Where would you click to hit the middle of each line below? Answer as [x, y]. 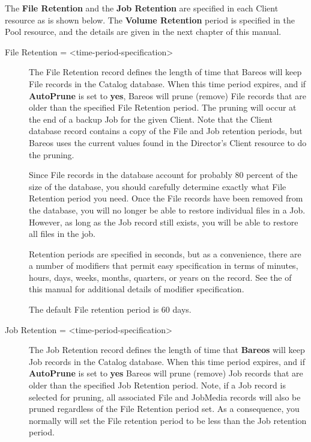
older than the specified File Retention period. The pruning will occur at [163, 107]
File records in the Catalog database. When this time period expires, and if [168, 83]
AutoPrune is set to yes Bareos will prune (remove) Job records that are [166, 373]
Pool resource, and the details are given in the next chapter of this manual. [143, 32]
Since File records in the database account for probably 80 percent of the [163, 175]
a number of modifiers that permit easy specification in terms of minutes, [164, 266]
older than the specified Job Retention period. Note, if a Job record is [157, 385]
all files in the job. [62, 234]
